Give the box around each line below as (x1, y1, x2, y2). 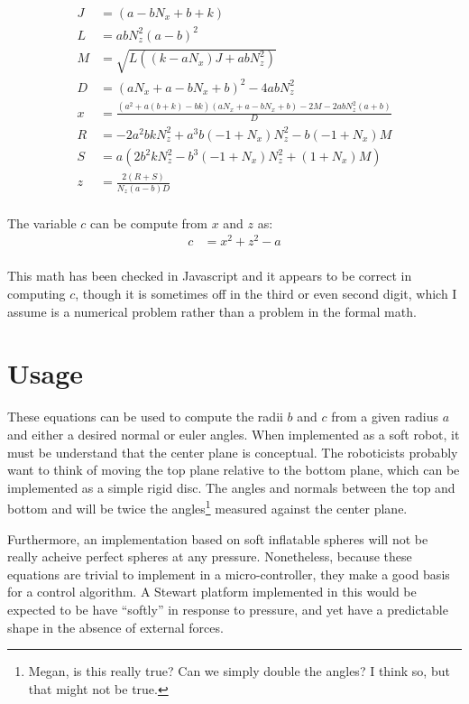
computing (7, 284, 66, 303)
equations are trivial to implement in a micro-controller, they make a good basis (7, 564, 450, 583)
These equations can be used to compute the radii (7, 407, 283, 426)
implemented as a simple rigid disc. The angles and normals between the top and (7, 477, 455, 496)
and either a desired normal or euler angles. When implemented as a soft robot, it (7, 424, 460, 443)
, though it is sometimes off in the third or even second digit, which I (75, 284, 457, 303)
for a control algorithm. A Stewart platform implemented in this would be (7, 582, 417, 601)
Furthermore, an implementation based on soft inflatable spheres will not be (7, 529, 428, 548)
